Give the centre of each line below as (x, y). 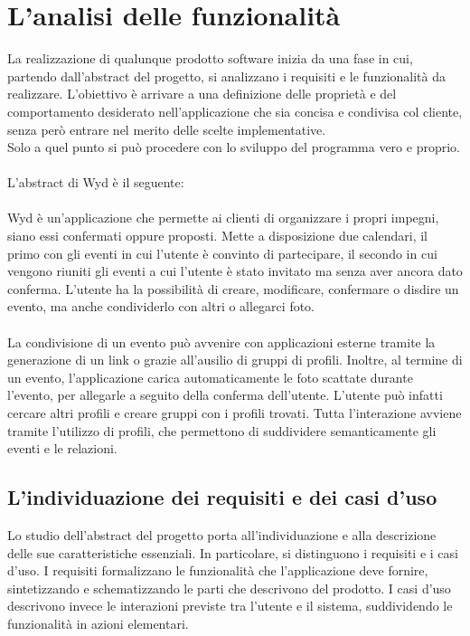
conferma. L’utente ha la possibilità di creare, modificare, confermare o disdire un (233, 288)
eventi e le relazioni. (62, 448)
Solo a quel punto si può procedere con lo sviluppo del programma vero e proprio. (234, 147)
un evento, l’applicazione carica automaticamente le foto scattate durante (210, 377)
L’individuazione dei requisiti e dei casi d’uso (222, 497)
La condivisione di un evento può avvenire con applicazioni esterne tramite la (221, 342)
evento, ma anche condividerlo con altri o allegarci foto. (161, 306)
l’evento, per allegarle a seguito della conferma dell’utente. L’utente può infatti (225, 395)
